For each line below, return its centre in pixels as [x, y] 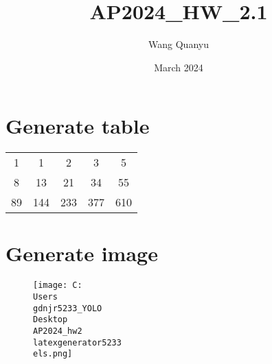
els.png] [53, 354]
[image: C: [58, 286]
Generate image [82, 253]
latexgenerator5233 [77, 342]
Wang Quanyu [179, 44]
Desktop [50, 320]
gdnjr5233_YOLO [68, 308]
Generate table [78, 126]
